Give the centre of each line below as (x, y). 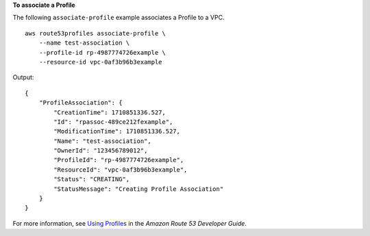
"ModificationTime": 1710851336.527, (117, 131)
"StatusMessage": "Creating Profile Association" (139, 189)
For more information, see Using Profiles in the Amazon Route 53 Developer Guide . (129, 223)
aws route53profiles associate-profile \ (95, 33)
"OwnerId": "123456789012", (101, 151)
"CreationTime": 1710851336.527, (110, 112)
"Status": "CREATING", (92, 179)
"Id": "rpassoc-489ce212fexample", (113, 122)
